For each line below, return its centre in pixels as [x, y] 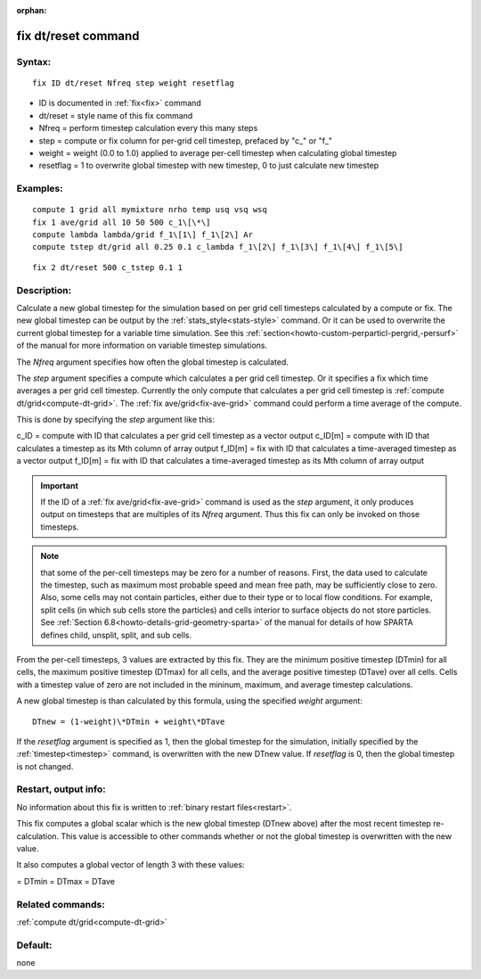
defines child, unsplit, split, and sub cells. [116, 635]
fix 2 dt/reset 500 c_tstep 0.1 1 [107, 267]
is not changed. [45, 766]
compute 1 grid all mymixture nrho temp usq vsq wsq [150, 210]
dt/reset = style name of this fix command [116, 115]
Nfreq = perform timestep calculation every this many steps [148, 128]
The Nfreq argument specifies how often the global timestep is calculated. [153, 362]
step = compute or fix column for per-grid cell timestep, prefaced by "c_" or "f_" [186, 140]
